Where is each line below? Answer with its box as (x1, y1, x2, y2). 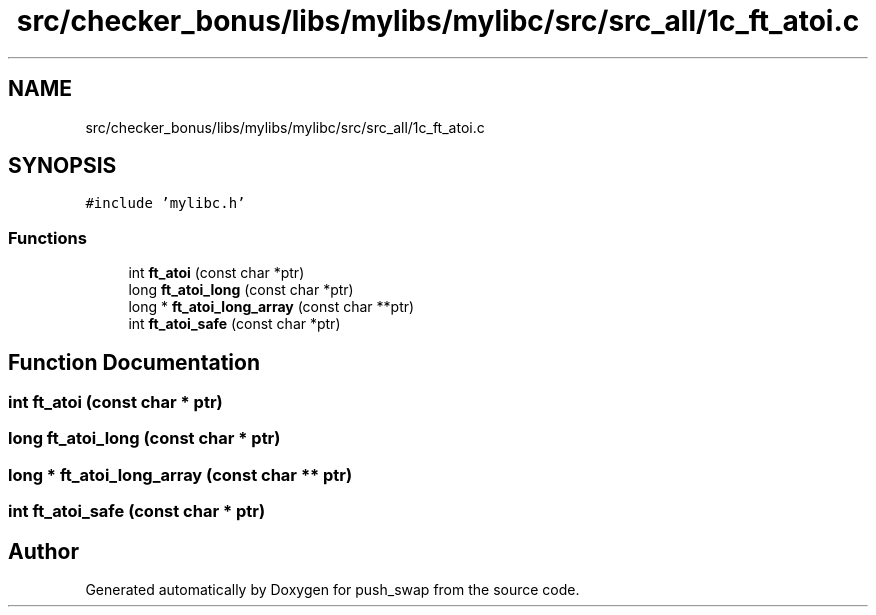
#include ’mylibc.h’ (85, 195, 246, 212)
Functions (8, 227, 87, 248)
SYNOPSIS (8, 153, 117, 179)
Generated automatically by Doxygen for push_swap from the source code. (85, 581, 580, 598)
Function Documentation (8, 349, 260, 375)
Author (8, 538, 79, 564)
